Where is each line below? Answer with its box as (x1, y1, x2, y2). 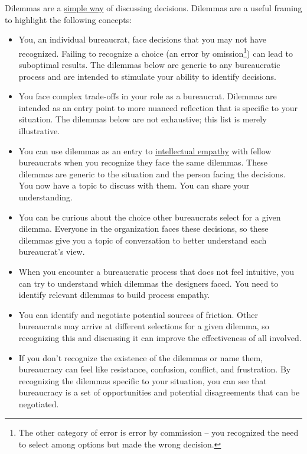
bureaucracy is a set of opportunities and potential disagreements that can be (18, 386, 300, 398)
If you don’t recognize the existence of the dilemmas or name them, (18, 351, 263, 364)
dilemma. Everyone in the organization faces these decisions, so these (18, 222, 269, 235)
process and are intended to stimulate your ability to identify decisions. (18, 70, 276, 82)
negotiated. (18, 397, 59, 410)
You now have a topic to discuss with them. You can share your (18, 179, 250, 192)
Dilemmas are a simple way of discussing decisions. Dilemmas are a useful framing (5, 2, 302, 14)
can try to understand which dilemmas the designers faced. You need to (18, 277, 279, 289)
